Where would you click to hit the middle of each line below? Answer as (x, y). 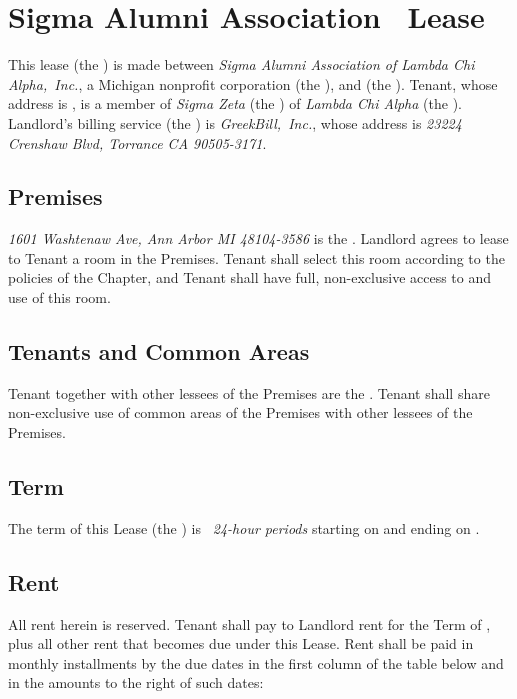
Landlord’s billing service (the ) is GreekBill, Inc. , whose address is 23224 (235, 122)
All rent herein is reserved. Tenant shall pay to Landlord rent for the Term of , (249, 623)
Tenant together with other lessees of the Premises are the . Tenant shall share (249, 392)
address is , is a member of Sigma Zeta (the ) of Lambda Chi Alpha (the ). (235, 103)
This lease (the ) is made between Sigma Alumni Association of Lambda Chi (241, 64)
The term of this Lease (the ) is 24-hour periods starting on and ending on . (244, 527)
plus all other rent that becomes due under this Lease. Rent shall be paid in (241, 643)
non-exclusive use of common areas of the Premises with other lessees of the (240, 412)
